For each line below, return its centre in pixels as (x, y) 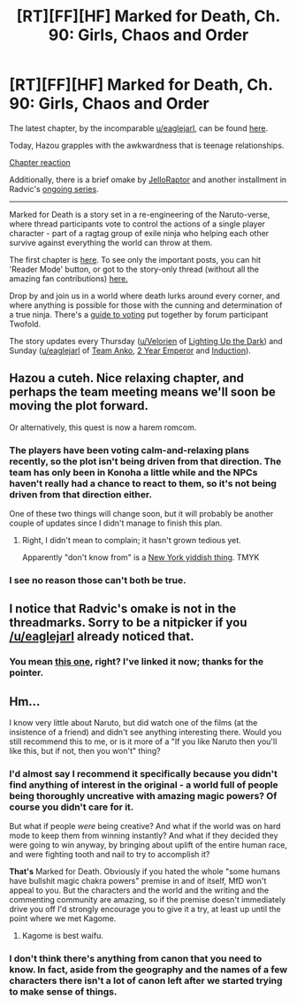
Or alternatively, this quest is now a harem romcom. (103, 427)
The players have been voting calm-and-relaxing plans (129, 450)
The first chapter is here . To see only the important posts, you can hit (135, 259)
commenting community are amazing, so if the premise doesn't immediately (148, 900)
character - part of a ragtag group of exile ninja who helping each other (139, 233)
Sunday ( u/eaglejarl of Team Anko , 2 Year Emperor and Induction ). (130, 350)
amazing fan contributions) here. (69, 278)
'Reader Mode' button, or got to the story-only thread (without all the (134, 269)
